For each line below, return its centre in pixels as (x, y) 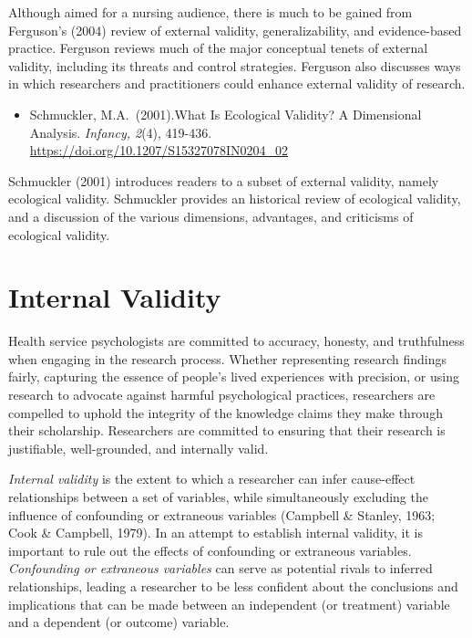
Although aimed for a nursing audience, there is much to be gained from (210, 12)
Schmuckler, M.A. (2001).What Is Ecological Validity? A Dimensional (226, 114)
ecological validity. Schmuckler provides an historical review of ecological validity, (235, 199)
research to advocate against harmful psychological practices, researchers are (222, 395)
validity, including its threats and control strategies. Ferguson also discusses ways (235, 65)
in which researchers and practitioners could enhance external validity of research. (237, 84)
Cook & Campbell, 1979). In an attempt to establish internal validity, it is (215, 533)
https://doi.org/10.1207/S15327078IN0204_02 (159, 150)
